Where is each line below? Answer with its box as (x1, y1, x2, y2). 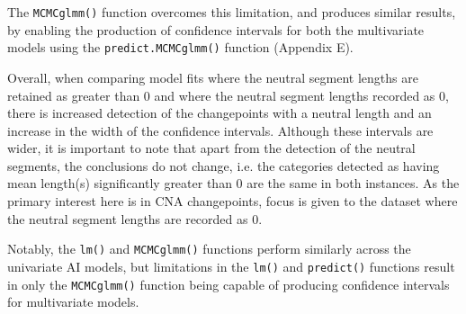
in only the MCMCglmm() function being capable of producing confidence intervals (7, 274, 450, 293)
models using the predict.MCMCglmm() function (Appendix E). (7, 38, 354, 57)
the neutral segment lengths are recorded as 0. (7, 209, 263, 228)
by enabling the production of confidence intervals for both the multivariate (7, 20, 425, 39)
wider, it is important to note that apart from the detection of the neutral (7, 139, 416, 157)
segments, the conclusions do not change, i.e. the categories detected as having (7, 156, 440, 175)
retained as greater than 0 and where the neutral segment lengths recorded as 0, (7, 85, 449, 104)
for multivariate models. (7, 292, 139, 311)
